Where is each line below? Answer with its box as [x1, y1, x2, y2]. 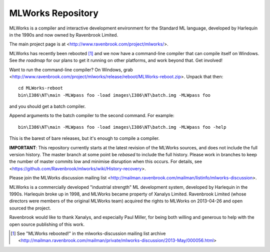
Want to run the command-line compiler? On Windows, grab [9, 67, 133, 73]
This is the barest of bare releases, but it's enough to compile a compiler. [9, 135, 160, 141]
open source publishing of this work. [9, 221, 85, 227]
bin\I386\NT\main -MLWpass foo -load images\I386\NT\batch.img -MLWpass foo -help [18, 124, 226, 130]
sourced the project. [9, 205, 51, 211]
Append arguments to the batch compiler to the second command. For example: [9, 113, 174, 119]
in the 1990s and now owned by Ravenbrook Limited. [9, 32, 118, 38]
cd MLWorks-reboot [18, 85, 63, 91]
